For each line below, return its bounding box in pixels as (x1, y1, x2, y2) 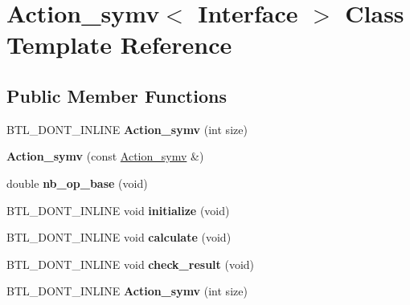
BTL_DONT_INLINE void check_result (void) (6, 255, 255, 272)
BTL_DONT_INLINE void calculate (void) (6, 229, 232, 246)
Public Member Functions (6, 83, 227, 108)
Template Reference (6, 28, 232, 61)
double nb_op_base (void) (6, 174, 148, 191)
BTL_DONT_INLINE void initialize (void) (6, 201, 230, 218)
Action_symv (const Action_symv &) (6, 148, 204, 165)
